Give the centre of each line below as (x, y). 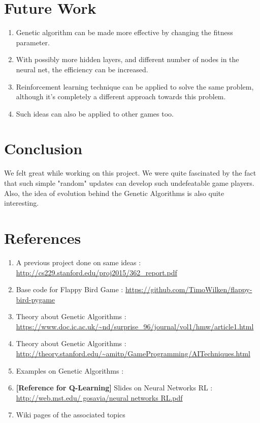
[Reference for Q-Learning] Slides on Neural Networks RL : (114, 388)
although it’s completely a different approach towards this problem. (121, 96)
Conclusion (43, 148)
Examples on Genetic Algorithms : (70, 370)
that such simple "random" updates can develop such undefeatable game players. (129, 183)
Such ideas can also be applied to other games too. (95, 113)
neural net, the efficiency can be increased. (82, 69)
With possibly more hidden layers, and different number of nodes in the (127, 59)
